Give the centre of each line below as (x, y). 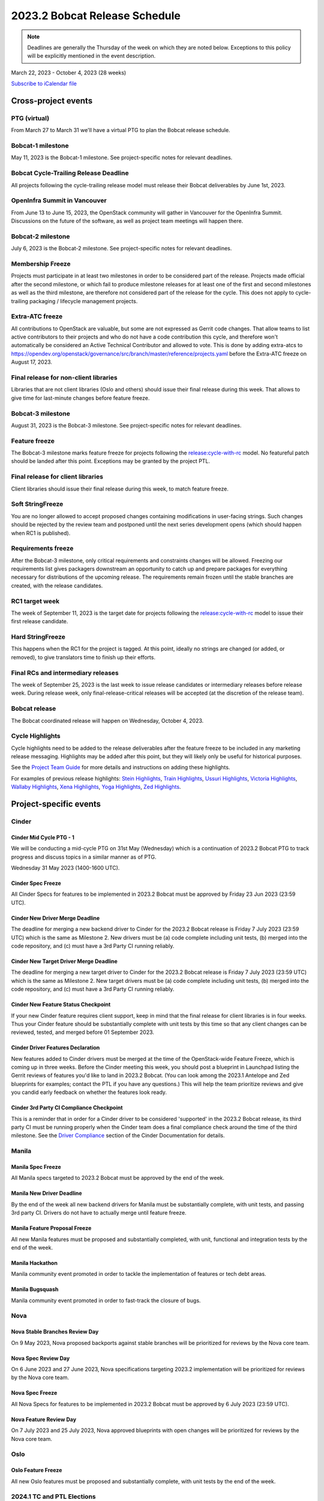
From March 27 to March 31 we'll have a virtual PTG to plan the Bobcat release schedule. (121, 130)
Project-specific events (56, 804)
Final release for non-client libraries (64, 377)
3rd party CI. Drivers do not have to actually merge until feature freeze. (99, 1213)
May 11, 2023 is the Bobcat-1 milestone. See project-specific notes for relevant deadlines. (122, 158)
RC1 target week (35, 601)
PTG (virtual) (30, 118)
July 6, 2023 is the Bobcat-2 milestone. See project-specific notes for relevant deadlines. (121, 249)
